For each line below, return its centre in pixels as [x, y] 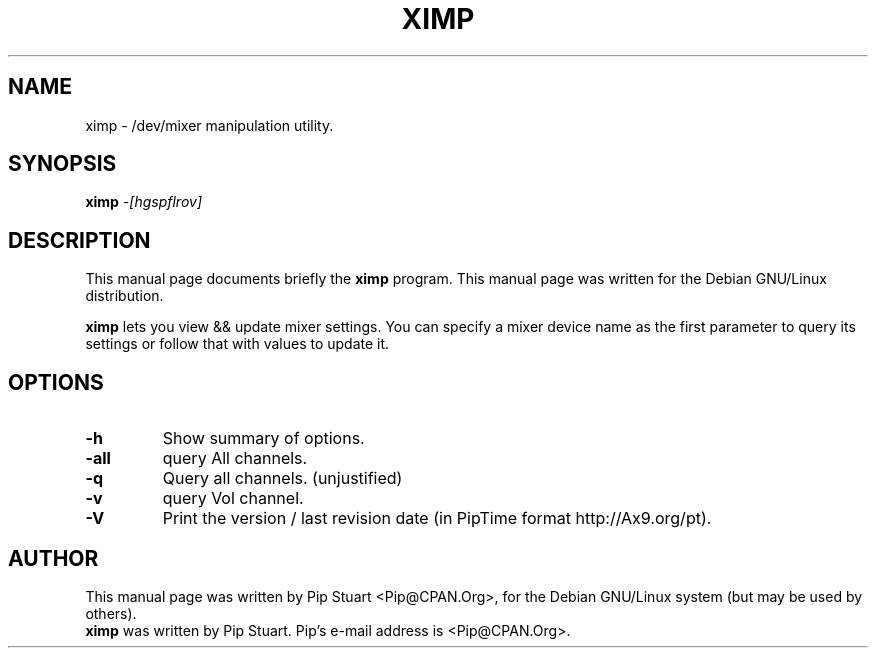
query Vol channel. [233, 498]
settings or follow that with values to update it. [237, 344]
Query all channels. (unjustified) [282, 478]
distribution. [124, 296]
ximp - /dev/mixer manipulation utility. [209, 125]
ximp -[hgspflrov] [144, 202]
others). [111, 613]
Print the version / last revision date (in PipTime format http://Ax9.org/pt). [437, 518]
